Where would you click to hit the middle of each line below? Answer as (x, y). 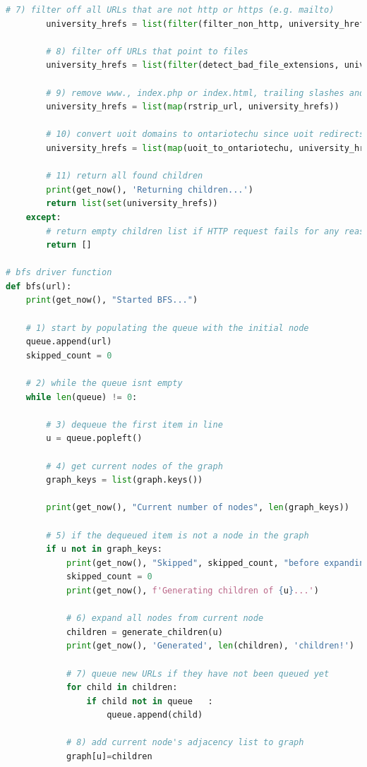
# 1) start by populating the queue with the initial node (167, 328)
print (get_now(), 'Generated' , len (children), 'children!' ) (210, 646)
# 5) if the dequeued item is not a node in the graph (178, 535)
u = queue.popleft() (94, 439)
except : (43, 217)
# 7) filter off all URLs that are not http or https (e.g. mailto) (170, 10)
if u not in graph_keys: (104, 549)
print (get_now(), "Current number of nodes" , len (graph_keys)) (198, 508)
